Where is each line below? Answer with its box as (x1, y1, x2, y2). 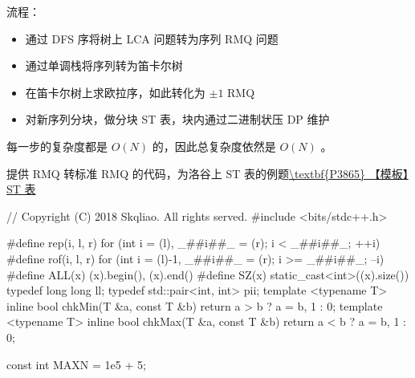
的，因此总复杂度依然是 (152, 137, 276, 154)
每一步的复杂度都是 (6, 137, 108, 154)
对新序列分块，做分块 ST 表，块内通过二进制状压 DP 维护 (25, 111, 330, 128)
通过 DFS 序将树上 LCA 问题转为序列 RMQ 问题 (25, 30, 279, 47)
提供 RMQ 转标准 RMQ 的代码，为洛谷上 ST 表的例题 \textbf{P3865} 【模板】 (6, 165, 409, 181)
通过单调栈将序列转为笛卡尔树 (25, 57, 183, 74)
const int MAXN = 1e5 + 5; (6, 356, 146, 372)
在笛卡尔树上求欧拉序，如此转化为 (25, 83, 205, 100)
